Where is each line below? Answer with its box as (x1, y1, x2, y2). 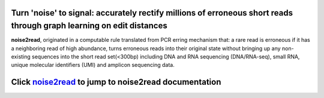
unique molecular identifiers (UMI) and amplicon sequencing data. (11, 62, 175, 69)
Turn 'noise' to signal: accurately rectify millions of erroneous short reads (11, 8, 293, 18)
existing (11, 53, 31, 60)
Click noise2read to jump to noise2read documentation (11, 77, 221, 87)
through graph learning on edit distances (11, 21, 167, 31)
